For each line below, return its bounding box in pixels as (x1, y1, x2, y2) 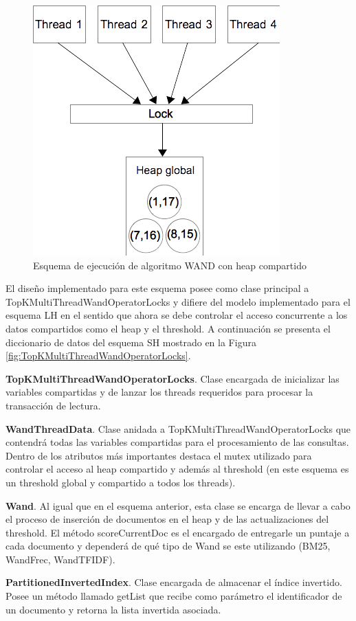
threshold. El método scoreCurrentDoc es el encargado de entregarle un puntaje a (5, 525, 350, 539)
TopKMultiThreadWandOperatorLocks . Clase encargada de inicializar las (5, 371, 340, 385)
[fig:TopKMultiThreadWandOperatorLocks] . (5, 348, 191, 363)
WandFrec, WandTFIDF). (5, 552, 115, 566)
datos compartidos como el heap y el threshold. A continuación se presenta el (5, 321, 331, 335)
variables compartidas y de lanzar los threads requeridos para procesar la (5, 385, 313, 399)
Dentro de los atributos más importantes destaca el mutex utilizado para (5, 448, 312, 462)
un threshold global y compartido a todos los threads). (5, 475, 236, 489)
